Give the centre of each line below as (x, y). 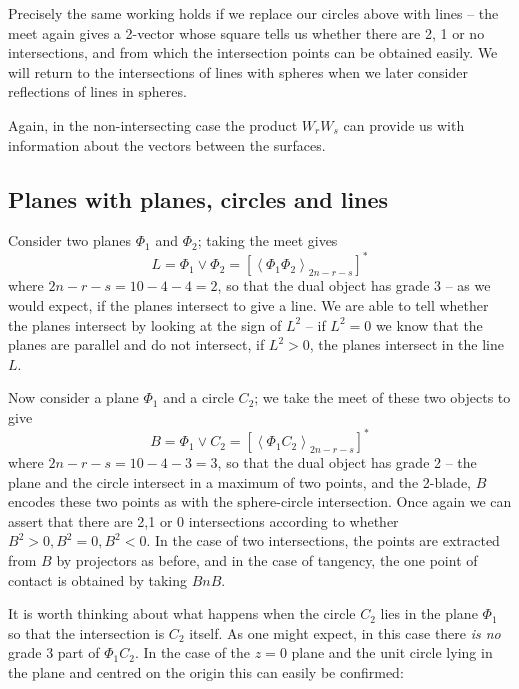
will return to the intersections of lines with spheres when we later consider (238, 71)
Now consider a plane (73, 397)
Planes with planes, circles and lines (198, 198)
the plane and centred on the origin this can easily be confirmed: (206, 672)
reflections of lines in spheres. (97, 91)
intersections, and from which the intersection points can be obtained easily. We (253, 52)
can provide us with (404, 124)
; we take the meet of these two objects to (382, 397)
